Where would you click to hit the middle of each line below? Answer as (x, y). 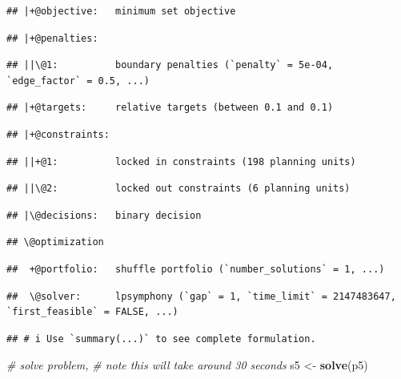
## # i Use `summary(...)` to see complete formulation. (161, 339)
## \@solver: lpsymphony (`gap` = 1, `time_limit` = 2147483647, (201, 296)
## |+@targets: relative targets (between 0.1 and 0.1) (170, 108)
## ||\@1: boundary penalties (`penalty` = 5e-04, (170, 65)
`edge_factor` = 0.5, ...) (78, 81)
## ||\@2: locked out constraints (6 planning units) (178, 189)
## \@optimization (55, 242)
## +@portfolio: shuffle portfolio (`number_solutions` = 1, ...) (196, 269)
